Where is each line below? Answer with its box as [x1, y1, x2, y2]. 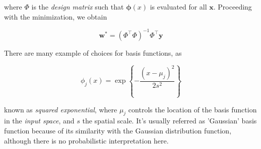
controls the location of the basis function [128, 104, 257, 114]
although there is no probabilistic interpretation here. [4, 135, 169, 145]
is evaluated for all [150, 2, 207, 12]
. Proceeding [213, 2, 252, 12]
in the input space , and [4, 115, 75, 126]
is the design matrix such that [31, 2, 124, 12]
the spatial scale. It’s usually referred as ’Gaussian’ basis [82, 115, 257, 126]
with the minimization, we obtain [4, 11, 107, 22]
